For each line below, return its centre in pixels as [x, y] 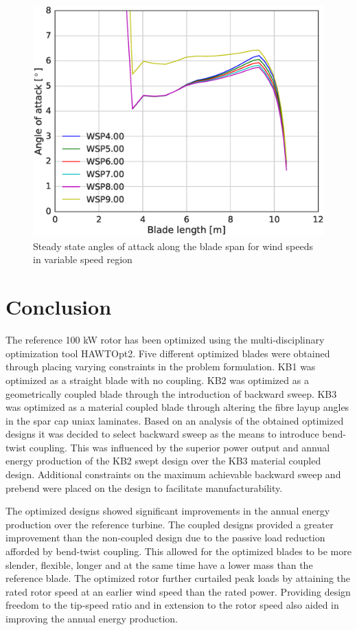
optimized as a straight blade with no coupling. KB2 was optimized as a [157, 380]
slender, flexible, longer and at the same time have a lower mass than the [159, 564]
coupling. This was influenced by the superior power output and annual [180, 447]
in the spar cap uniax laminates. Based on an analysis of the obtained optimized [175, 420]
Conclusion [59, 307]
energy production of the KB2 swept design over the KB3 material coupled [163, 461]
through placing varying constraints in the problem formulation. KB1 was [161, 367]
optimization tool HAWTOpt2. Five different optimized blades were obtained [168, 353]
